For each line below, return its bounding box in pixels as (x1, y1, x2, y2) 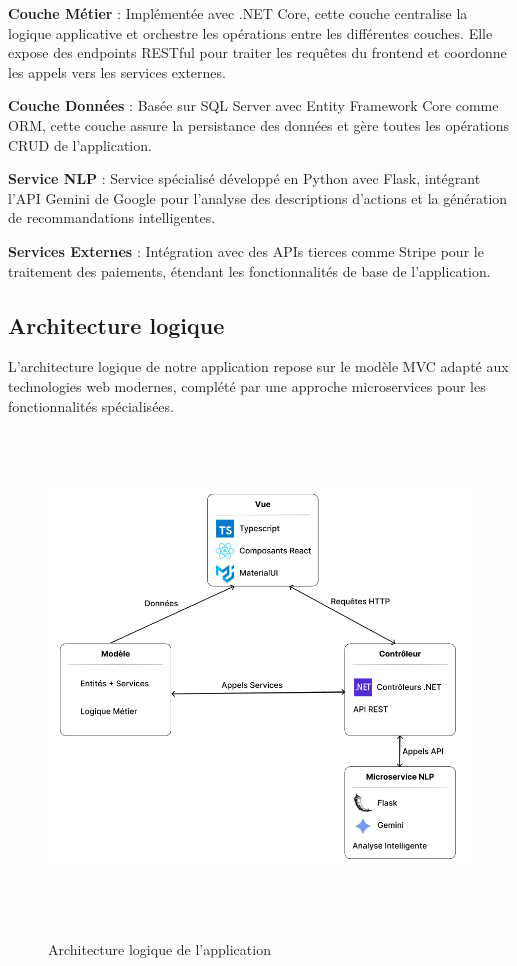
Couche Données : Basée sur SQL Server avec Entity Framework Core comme (8, 95, 499, 116)
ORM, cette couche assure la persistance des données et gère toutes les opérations (8, 114, 510, 135)
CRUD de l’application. (8, 134, 152, 155)
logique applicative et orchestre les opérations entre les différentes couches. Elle (8, 22, 493, 43)
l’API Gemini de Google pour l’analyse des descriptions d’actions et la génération (8, 187, 508, 208)
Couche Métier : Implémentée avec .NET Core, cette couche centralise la (8, 3, 468, 23)
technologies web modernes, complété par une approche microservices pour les (8, 375, 486, 396)
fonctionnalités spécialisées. (8, 395, 174, 416)
